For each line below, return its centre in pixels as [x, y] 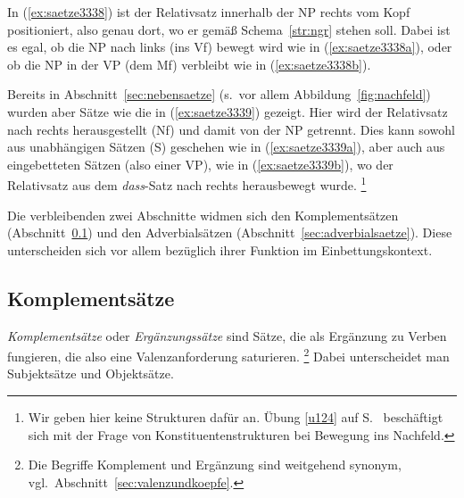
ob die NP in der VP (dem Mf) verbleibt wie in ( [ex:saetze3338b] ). [189, 64]
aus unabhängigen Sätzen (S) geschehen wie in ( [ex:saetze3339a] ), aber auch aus [226, 147]
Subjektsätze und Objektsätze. [91, 373]
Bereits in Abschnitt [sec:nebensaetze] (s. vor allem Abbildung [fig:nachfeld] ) [219, 94]
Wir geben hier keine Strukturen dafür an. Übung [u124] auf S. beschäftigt [236, 417]
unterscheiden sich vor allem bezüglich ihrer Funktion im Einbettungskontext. [220, 249]
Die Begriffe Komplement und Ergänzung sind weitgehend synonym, [215, 465]
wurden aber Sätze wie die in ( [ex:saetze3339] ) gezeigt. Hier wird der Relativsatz [228, 111]
